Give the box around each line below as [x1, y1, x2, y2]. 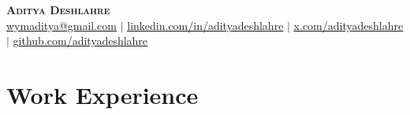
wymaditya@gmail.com [6, 17, 117, 33]
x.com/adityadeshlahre [293, 17, 404, 33]
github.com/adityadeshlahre [13, 32, 148, 49]
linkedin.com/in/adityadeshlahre [127, 17, 284, 33]
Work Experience [6, 78, 199, 110]
